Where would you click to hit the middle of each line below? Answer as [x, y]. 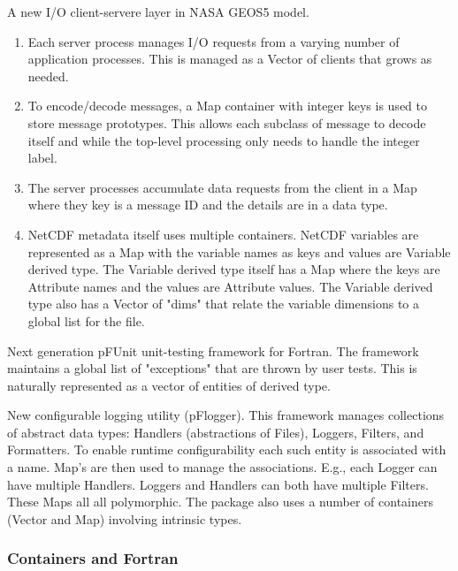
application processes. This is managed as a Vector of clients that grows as [230, 59]
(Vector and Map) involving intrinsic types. [125, 518]
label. [42, 158]
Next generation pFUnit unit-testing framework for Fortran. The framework [213, 350]
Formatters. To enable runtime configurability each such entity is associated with [227, 449]
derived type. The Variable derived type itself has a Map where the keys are [234, 269]
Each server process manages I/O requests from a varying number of [214, 41]
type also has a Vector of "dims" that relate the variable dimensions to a [224, 304]
